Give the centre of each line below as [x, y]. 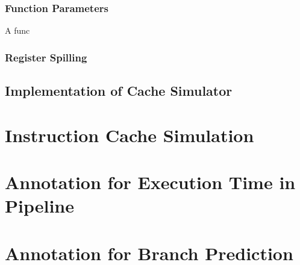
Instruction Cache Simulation [130, 135]
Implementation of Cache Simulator [119, 91]
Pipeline [39, 206]
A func [17, 30]
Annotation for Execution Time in [150, 182]
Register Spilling [46, 57]
